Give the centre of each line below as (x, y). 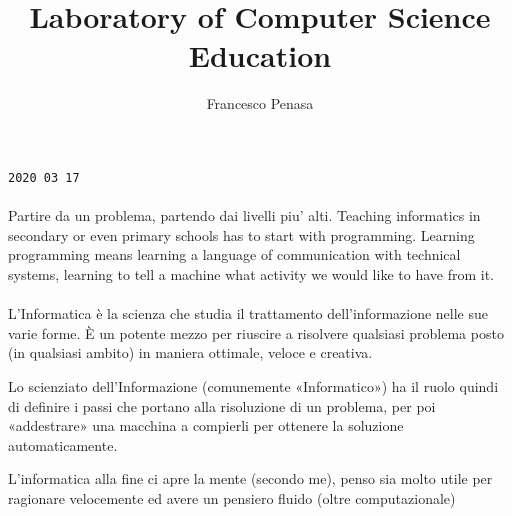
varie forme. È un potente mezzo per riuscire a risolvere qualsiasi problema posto (256, 332)
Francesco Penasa (260, 103)
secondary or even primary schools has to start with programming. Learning (241, 234)
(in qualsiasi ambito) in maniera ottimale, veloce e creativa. (190, 352)
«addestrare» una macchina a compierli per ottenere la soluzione (206, 425)
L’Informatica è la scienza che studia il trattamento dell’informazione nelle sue (248, 313)
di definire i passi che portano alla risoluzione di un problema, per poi (222, 405)
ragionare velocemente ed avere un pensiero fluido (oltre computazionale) (232, 497)
